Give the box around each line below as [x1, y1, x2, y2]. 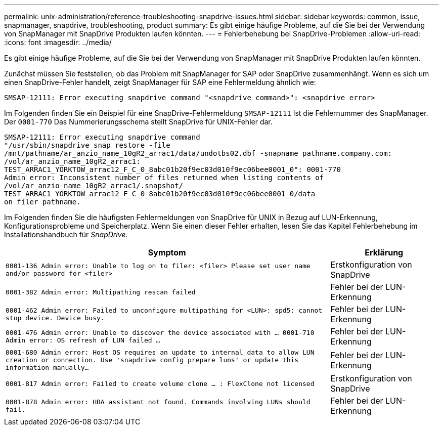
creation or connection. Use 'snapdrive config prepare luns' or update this [6, 356, 299, 364]
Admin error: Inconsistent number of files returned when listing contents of [4, 174, 324, 182]
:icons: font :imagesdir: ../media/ [4, 38, 112, 47]
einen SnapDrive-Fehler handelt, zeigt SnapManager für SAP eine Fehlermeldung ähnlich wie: [4, 78, 316, 87]
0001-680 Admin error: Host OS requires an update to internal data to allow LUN [6, 349, 315, 356]
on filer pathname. [4, 198, 81, 206]
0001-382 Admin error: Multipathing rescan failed [6, 288, 196, 296]
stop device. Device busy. [6, 314, 105, 322]
